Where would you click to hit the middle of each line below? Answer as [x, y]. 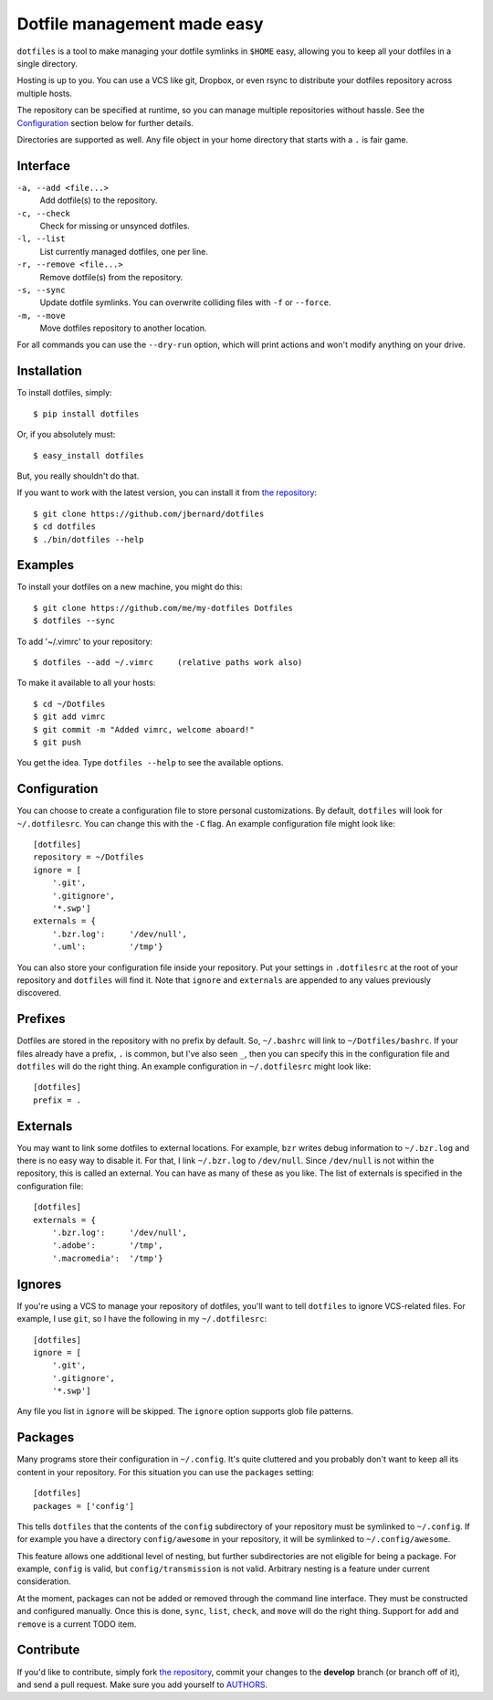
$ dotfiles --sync [74, 621]
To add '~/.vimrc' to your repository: [85, 641]
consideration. [44, 1581]
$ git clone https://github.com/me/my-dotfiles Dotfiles [163, 608]
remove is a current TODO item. [77, 1624]
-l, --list [41, 239]
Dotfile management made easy [140, 24]
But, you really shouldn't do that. [78, 476]
